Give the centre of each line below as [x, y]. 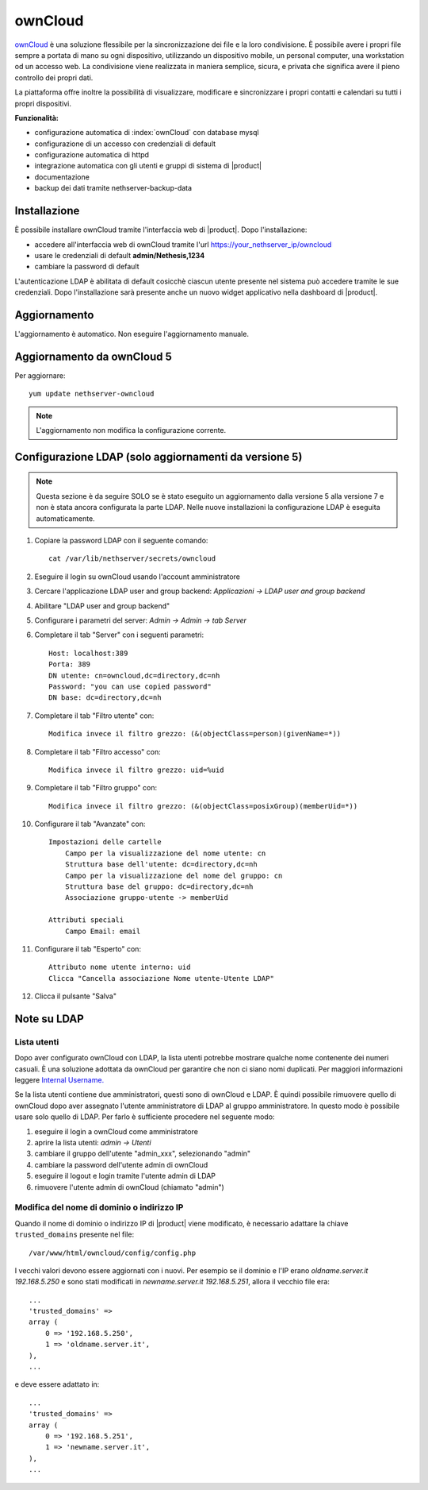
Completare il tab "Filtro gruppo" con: [96, 788]
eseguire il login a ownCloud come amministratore [116, 1131]
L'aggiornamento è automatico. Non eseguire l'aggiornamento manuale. [132, 334]
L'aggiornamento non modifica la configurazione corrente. [131, 430]
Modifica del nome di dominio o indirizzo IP [99, 1207]
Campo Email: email [103, 931]
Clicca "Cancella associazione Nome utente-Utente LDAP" [162, 978]
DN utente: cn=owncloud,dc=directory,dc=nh [134, 676]
